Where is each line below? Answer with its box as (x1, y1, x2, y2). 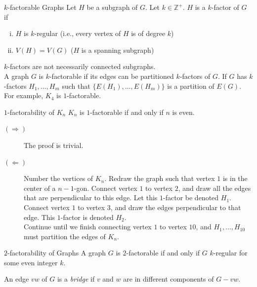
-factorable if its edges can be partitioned (49, 71, 174, 81)
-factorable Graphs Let (7, 2, 77, 12)
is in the (222, 173, 248, 183)
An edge (4, 274, 29, 284)
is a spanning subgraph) (81, 44, 154, 55)
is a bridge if (57, 274, 95, 284)
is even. (172, 107, 195, 117)
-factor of (211, 2, 239, 12)
